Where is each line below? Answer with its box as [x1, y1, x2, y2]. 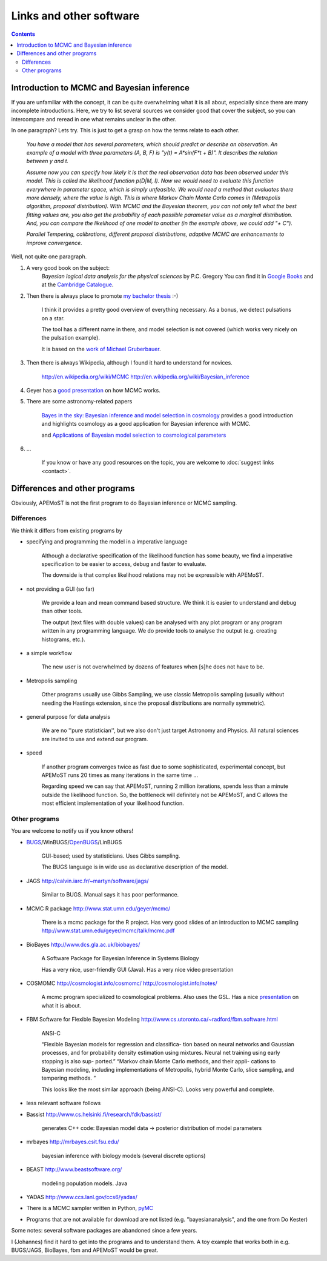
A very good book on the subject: [26, 264, 110, 271]
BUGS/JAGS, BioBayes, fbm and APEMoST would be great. [11, 1246, 159, 1254]
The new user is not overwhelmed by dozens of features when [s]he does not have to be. [41, 663, 265, 670]
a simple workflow [26, 650, 72, 657]
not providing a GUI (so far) [26, 585, 95, 593]
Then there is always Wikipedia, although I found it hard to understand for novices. [26, 359, 233, 366]
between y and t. [26, 158, 69, 165]
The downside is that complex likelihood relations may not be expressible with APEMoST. [41, 571, 264, 579]
